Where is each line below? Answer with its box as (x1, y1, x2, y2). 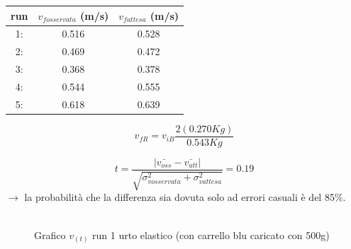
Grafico (34, 227, 66, 242)
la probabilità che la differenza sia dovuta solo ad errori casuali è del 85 (24, 190, 335, 204)
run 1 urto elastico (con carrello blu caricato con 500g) (92, 227, 330, 242)
